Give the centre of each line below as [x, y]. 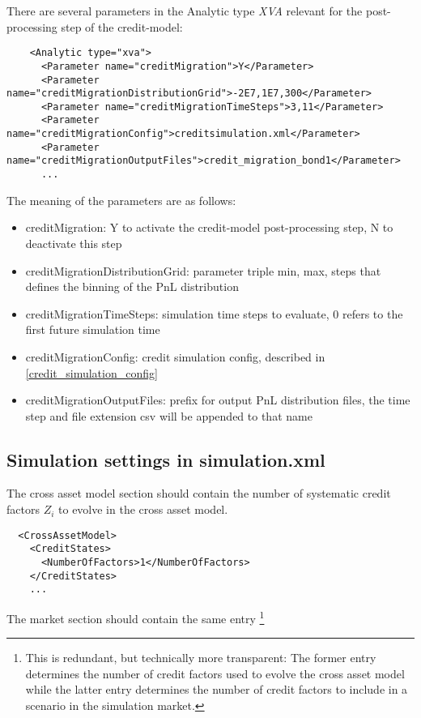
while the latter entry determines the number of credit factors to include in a [217, 689]
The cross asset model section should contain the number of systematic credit [199, 493]
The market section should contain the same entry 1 [136, 617]
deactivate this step [74, 243]
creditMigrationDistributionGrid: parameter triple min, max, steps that [203, 270]
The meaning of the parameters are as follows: [121, 200]
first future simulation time [93, 329]
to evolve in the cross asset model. [143, 509]
